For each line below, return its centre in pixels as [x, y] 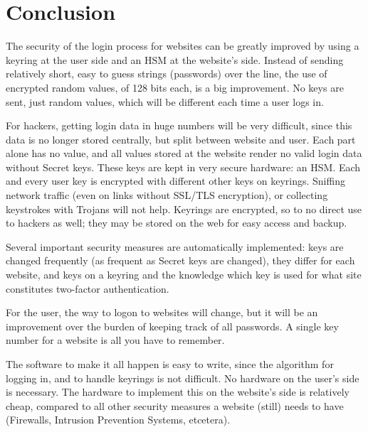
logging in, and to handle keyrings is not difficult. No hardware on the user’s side [183, 378]
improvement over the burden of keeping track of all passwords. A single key [172, 326]
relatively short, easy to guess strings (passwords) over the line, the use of [167, 74]
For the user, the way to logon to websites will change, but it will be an [162, 312]
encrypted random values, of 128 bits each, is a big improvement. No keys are [175, 87]
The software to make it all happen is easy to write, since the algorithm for [170, 364]
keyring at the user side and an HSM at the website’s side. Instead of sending [175, 59]
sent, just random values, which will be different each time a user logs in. [165, 101]
